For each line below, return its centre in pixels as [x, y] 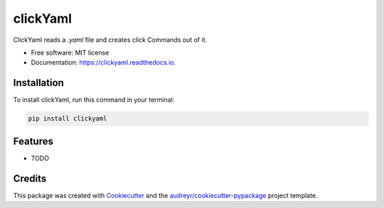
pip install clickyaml [68, 119]
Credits [30, 179]
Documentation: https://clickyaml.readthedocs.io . [103, 62]
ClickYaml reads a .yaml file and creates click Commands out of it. [110, 40]
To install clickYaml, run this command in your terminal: [94, 100]
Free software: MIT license [70, 53]
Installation [38, 83]
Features [33, 141]
